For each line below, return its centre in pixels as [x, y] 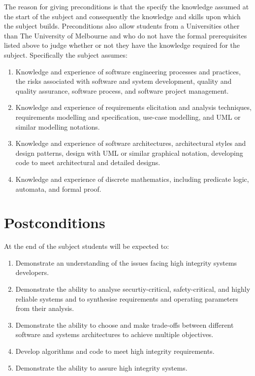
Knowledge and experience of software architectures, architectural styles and [131, 143]
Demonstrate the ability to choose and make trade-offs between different [125, 325]
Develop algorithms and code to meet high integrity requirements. [115, 351]
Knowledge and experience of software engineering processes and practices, [128, 71]
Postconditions [55, 222]
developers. [32, 272]
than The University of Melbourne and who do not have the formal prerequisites [126, 35]
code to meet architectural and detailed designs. [88, 162]
